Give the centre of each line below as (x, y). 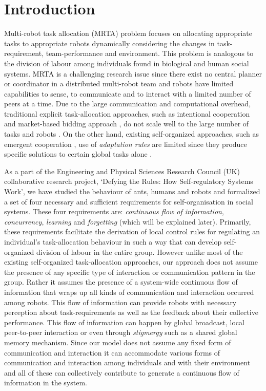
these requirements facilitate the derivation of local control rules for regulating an (132, 231)
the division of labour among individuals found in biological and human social (127, 63)
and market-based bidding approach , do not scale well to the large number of (127, 124)
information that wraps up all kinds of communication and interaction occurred (129, 292)
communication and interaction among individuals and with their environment (127, 362)
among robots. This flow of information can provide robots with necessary (120, 302)
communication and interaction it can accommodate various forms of (112, 352)
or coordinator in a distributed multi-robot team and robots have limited (119, 83)
